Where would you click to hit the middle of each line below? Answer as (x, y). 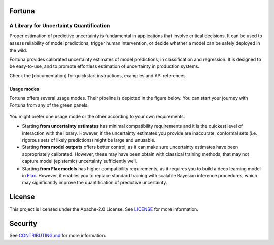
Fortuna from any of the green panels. (49, 105)
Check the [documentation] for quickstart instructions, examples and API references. (98, 75)
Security (23, 223)
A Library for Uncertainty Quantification (60, 26)
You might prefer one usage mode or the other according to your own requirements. (97, 116)
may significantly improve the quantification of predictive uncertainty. (95, 183)
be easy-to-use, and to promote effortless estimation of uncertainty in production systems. (105, 66)
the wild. (18, 50)
